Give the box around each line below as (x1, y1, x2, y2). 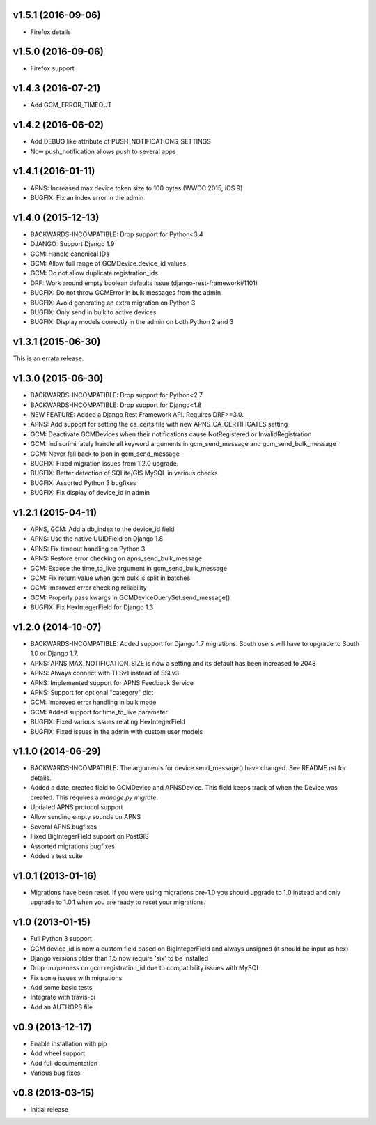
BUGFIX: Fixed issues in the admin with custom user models (30, 727, 203, 735)
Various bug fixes (30, 1069, 81, 1077)
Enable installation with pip (30, 1039, 107, 1048)
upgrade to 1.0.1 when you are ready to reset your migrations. (30, 898, 206, 906)
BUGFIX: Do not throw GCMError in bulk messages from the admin (30, 289, 221, 297)
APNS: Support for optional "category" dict (30, 688, 154, 696)
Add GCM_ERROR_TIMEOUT (30, 101, 112, 109)
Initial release (30, 1105, 69, 1113)
